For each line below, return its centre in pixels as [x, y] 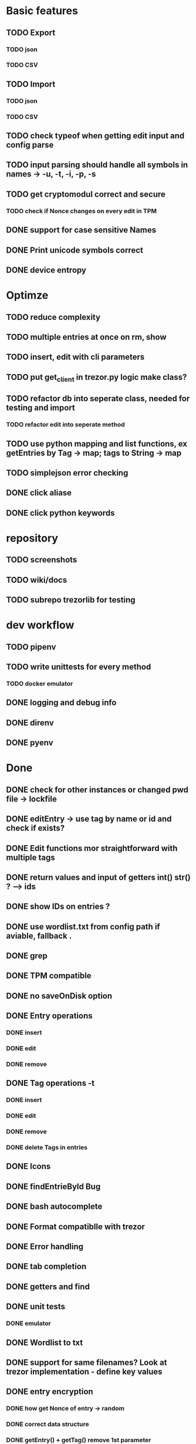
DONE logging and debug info [61, 703]
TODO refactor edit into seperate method [65, 425]
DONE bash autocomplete [54, 1206]
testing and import [40, 408]
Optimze [27, 295]
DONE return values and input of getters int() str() [98, 877]
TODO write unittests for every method [79, 667]
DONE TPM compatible [49, 976]
